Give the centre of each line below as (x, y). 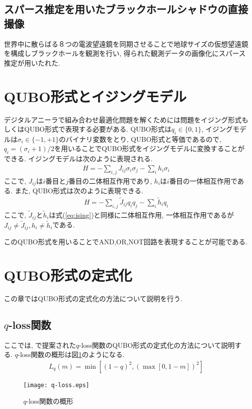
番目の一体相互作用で (203, 180)
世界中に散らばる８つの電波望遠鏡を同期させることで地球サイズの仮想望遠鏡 (126, 43)
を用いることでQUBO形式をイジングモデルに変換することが (149, 148)
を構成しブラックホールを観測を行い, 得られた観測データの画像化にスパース (125, 53)
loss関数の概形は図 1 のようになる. (72, 354)
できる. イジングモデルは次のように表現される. (78, 159)
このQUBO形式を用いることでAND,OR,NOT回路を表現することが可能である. (126, 242)
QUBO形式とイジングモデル (95, 96)
